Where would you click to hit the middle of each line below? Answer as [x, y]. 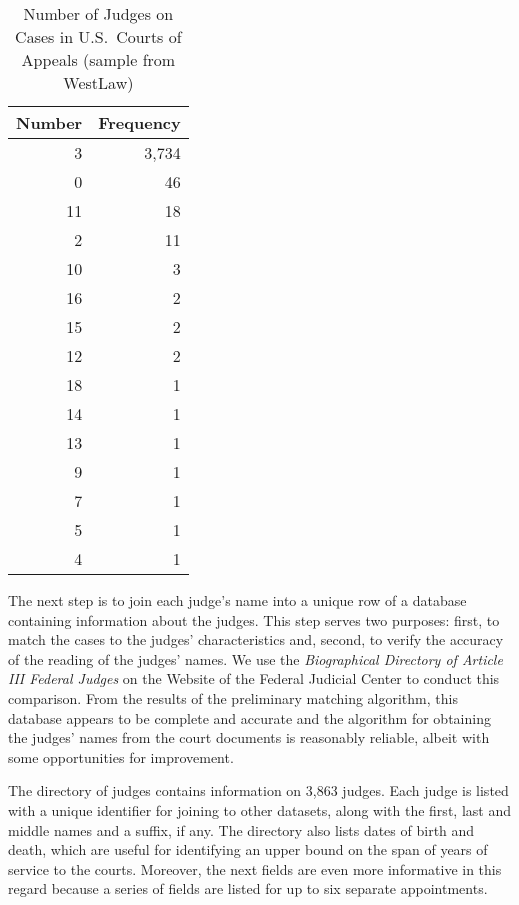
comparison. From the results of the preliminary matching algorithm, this [233, 697]
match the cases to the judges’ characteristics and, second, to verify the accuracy [256, 639]
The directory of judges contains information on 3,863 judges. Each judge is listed [258, 790]
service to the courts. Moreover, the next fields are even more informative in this [255, 868]
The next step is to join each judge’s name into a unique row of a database [237, 600]
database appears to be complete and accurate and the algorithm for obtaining [249, 717]
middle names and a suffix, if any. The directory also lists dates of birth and [241, 829]
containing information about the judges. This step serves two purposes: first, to [254, 619]
